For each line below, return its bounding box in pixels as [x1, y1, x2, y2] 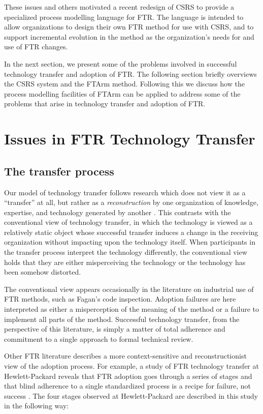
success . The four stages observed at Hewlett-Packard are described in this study [4, 390, 258, 401]
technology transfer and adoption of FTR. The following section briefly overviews [4, 68, 257, 79]
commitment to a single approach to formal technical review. [4, 333, 193, 344]
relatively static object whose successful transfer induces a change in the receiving [4, 226, 258, 237]
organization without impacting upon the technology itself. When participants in [4, 236, 255, 247]
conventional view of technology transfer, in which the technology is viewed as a [4, 217, 253, 227]
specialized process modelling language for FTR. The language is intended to [4, 11, 244, 22]
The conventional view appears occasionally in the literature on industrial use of [4, 283, 254, 294]
